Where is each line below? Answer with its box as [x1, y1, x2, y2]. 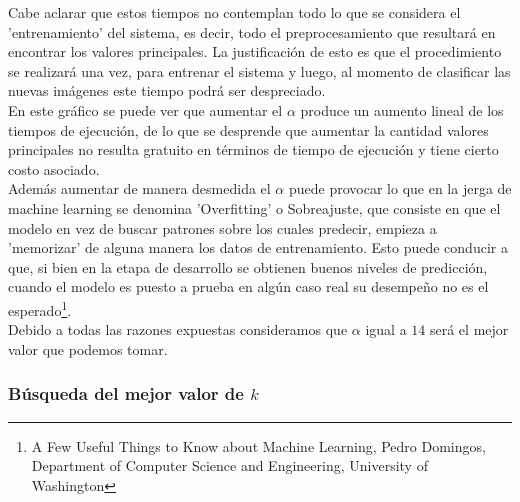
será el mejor [429, 319, 509, 340]
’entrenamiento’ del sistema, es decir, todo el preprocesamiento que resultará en [8, 21, 496, 42]
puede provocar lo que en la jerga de [288, 178, 512, 199]
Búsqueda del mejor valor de [8, 381, 244, 406]
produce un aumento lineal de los [300, 99, 504, 120]
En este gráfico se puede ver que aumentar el [8, 99, 283, 120]
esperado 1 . [8, 296, 72, 320]
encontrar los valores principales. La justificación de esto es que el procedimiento [8, 41, 502, 62]
